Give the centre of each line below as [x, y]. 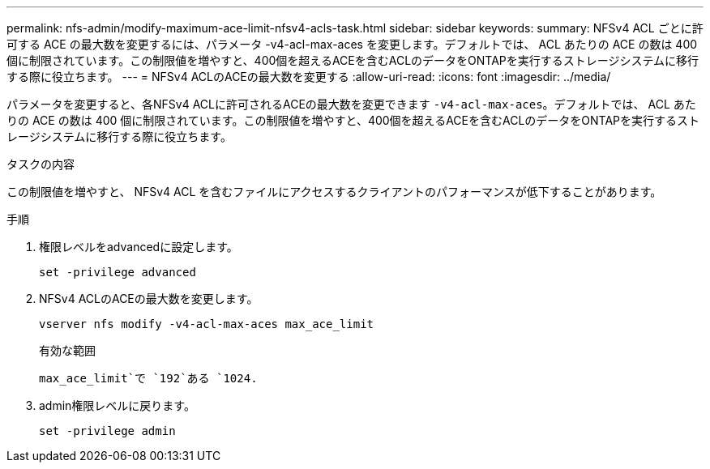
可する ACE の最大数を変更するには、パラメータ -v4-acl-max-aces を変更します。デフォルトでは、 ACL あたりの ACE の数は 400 [352, 44]
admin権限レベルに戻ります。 [117, 405]
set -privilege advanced [118, 272]
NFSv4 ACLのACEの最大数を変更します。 [149, 298]
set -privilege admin [107, 431]
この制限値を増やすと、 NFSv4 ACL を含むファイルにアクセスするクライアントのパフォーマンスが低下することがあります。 [334, 192]
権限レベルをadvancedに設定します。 [139, 247]
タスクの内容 [41, 164]
